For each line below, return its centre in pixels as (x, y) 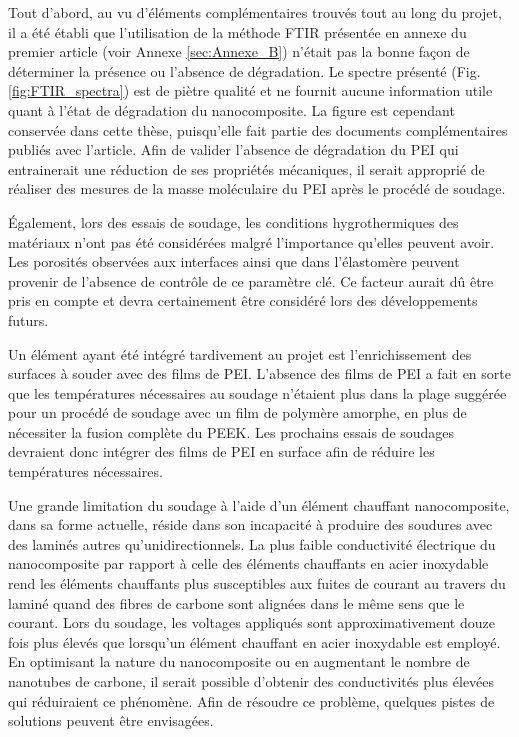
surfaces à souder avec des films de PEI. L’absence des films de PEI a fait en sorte (259, 373)
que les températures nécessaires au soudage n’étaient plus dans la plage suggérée (257, 392)
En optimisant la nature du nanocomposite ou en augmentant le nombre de (239, 661)
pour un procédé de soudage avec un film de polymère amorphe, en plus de (237, 412)
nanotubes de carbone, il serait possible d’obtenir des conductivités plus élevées (251, 681)
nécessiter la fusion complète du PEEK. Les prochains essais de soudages (231, 431)
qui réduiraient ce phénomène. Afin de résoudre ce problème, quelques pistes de (251, 700)
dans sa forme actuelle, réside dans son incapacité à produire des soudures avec (250, 524)
